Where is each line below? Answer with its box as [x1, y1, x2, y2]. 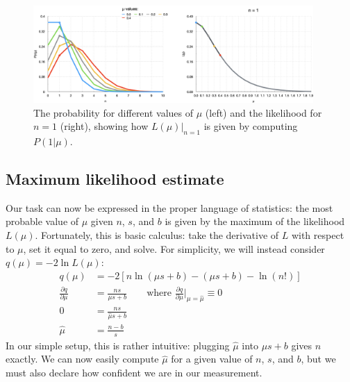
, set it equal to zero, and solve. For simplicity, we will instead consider [23, 241, 325, 256]
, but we [301, 351, 336, 366]
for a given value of [171, 351, 253, 366]
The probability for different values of [33, 105, 194, 119]
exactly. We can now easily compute [6, 351, 159, 366]
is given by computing [203, 119, 298, 133]
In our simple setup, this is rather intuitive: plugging [6, 338, 230, 352]
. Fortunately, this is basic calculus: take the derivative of [35, 228, 279, 242]
